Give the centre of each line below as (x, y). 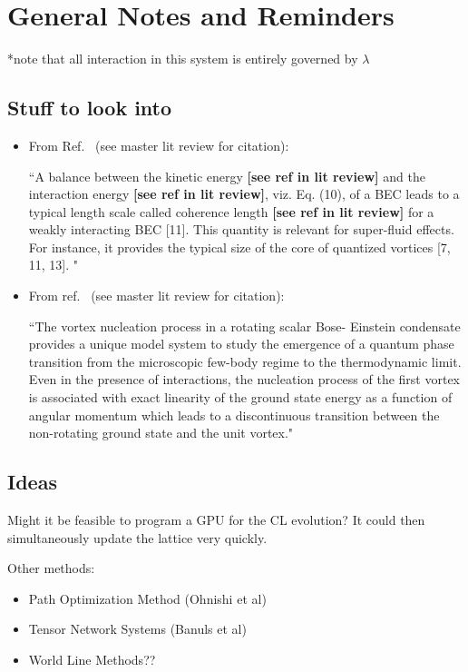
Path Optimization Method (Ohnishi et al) (147, 598)
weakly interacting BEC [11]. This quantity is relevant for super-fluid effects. (241, 229)
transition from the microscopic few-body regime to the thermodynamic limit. (245, 361)
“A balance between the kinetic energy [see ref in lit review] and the (227, 176)
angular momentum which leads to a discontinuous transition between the (234, 415)
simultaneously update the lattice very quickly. (137, 537)
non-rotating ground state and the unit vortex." (161, 433)
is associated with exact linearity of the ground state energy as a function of (240, 397)
